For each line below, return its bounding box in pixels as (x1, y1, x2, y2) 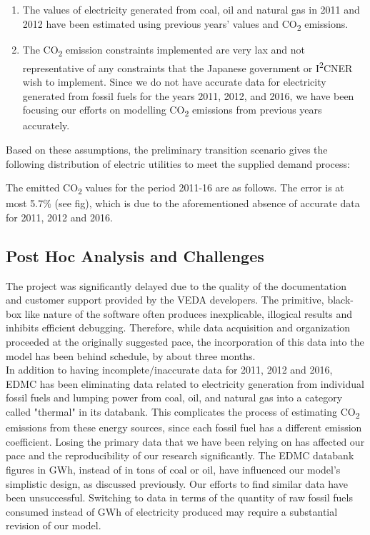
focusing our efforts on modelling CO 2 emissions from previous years (22, 102, 322, 119)
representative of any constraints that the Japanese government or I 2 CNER (22, 58, 353, 75)
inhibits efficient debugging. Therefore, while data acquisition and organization (6, 320, 351, 335)
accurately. (22, 118, 70, 133)
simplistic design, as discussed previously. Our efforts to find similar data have (6, 476, 348, 491)
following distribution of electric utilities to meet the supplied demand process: (6, 156, 350, 171)
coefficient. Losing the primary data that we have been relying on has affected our (6, 434, 365, 449)
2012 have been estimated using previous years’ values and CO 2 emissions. (22, 16, 349, 33)
